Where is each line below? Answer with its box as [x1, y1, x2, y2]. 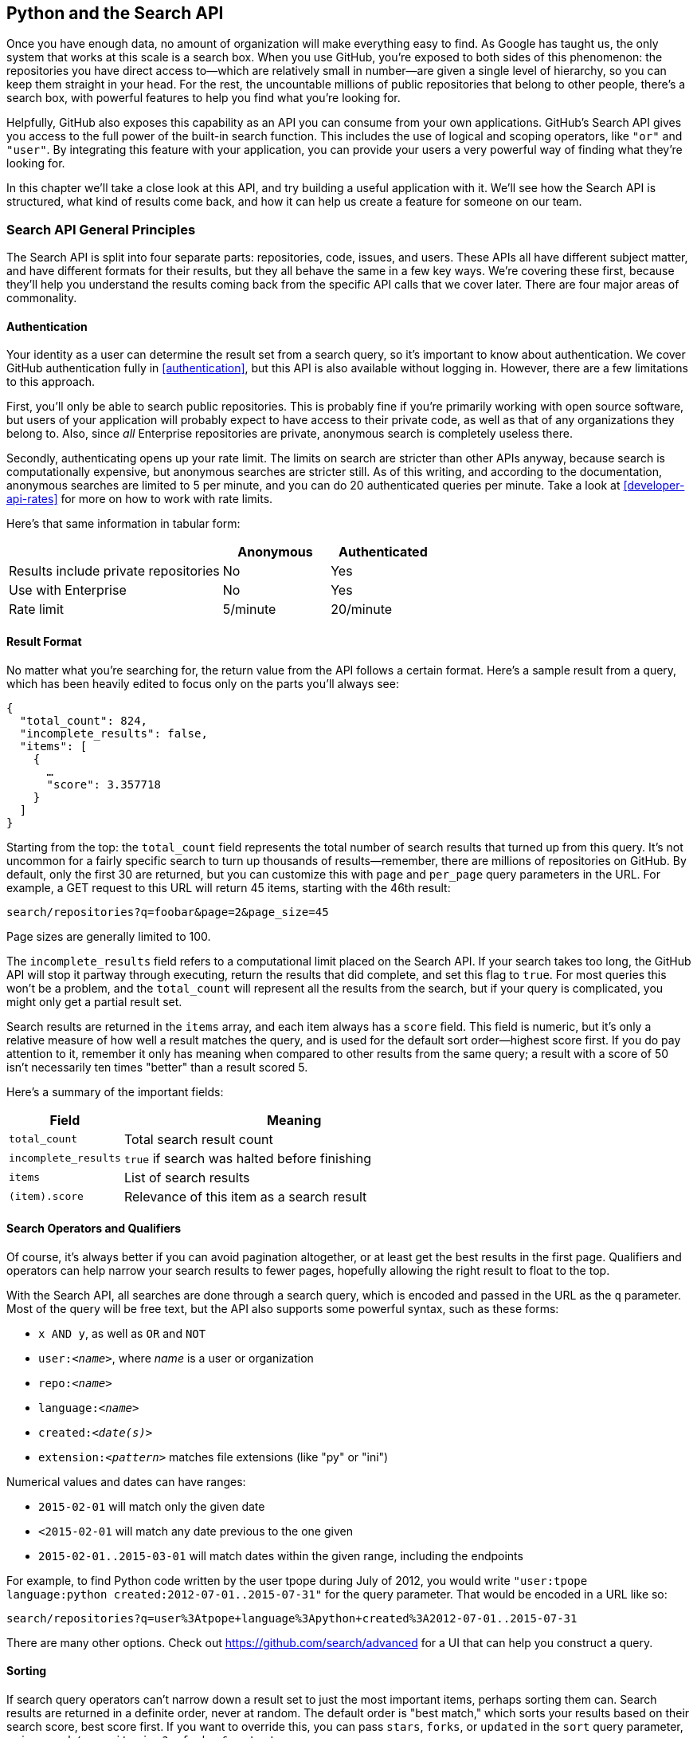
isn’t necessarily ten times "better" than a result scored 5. [6, 1060, 308, 1074]
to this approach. [6, 375, 96, 389]
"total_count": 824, [19, 714, 148, 727]
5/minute [222, 601, 276, 618]
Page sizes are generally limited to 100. [6, 929, 211, 943]
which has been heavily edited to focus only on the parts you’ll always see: [6, 676, 399, 690]
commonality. [6, 291, 77, 305]
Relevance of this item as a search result [123, 1188, 367, 1205]
